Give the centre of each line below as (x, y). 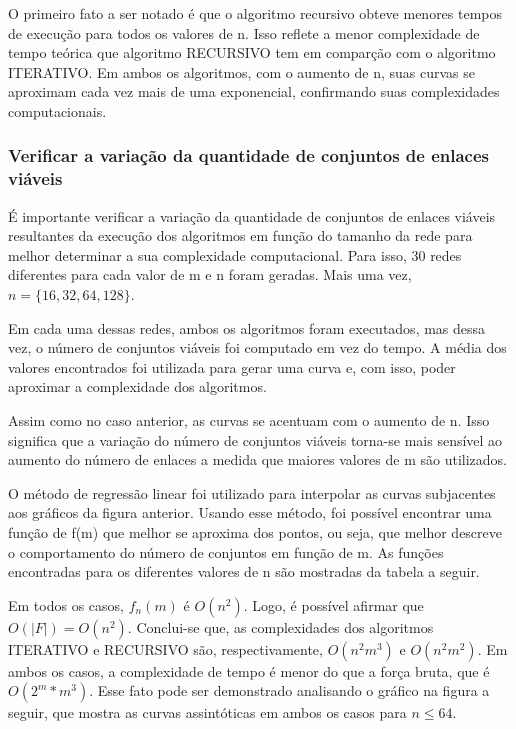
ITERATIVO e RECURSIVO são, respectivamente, (165, 648)
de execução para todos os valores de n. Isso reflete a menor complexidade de (244, 32)
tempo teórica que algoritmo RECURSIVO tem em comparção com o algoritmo (252, 52)
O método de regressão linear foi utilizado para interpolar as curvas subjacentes (252, 492)
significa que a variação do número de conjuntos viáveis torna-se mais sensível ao (255, 439)
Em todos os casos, (66, 604)
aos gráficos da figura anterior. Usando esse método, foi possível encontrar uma (250, 512)
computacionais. (57, 110)
